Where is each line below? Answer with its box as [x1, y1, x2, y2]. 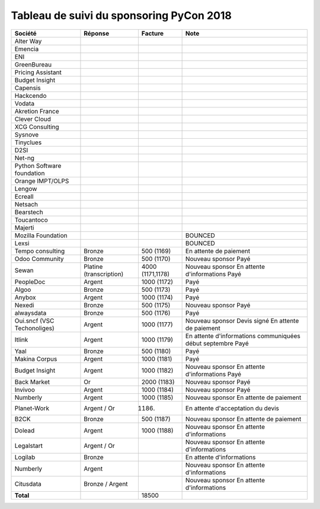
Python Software [14, 161, 62, 170]
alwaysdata [14, 308, 47, 317]
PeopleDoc [14, 278, 46, 286]
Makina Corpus [14, 355, 57, 363]
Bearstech [14, 208, 44, 216]
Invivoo [14, 386, 35, 394]
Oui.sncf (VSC [14, 316, 55, 325]
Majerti [14, 223, 34, 231]
